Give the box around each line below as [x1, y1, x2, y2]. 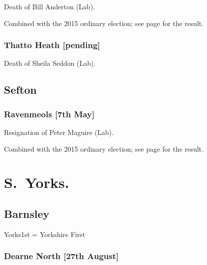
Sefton [4, 82, 37, 97]
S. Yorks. [4, 172, 69, 192]
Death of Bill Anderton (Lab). [4, 1, 95, 11]
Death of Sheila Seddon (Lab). [4, 58, 96, 68]
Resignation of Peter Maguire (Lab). [4, 127, 114, 137]
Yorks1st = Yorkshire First [4, 229, 86, 239]
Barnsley [4, 206, 50, 221]
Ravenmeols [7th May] [4, 107, 95, 120]
